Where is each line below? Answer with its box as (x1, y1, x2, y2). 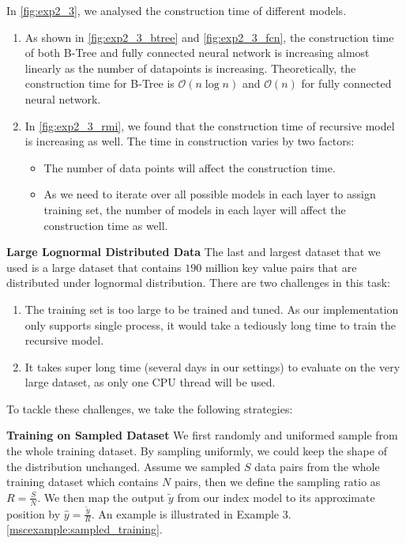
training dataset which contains (6, 473, 159, 490)
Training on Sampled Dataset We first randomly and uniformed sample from (6, 427, 398, 443)
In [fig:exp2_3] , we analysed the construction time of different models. (6, 2, 347, 18)
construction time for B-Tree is (24, 75, 175, 92)
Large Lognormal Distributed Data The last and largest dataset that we (6, 243, 381, 260)
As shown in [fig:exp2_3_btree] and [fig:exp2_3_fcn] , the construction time (24, 28, 394, 45)
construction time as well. (43, 217, 168, 233)
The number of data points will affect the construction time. (43, 159, 336, 175)
